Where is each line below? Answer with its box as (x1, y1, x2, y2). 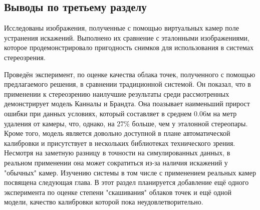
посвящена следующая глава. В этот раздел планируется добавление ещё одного (4, 177, 249, 187)
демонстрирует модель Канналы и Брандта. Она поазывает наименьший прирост (4, 98, 250, 109)
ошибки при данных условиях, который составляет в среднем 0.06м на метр (4, 108, 237, 118)
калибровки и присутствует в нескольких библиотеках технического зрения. (4, 137, 235, 148)
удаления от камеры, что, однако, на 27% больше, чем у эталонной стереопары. (4, 118, 248, 128)
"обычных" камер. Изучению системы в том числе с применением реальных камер (4, 167, 256, 177)
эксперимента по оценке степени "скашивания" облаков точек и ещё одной (4, 186, 232, 197)
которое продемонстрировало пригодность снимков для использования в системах (4, 42, 254, 53)
